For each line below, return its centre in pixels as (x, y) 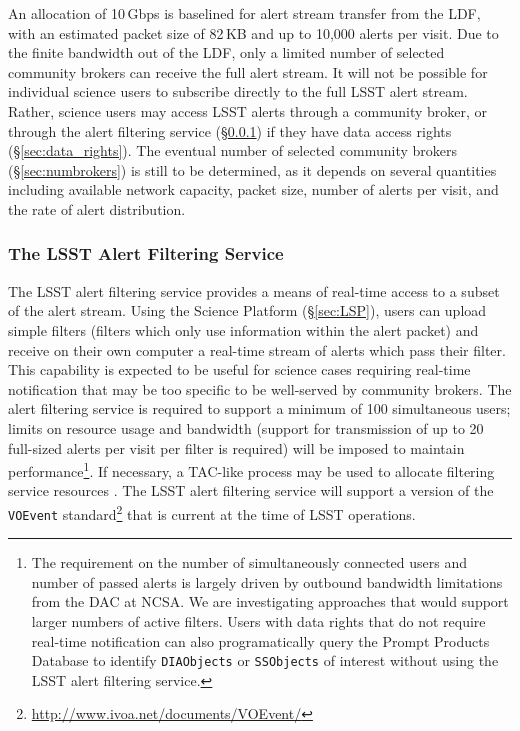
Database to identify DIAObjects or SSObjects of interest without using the (265, 660)
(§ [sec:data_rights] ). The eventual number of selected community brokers (233, 150)
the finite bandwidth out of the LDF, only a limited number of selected (226, 52)
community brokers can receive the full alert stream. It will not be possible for (248, 71)
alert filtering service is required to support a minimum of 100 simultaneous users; (259, 408)
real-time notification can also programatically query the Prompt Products (260, 640)
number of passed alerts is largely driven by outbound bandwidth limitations (267, 581)
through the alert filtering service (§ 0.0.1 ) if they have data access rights (230, 130)
